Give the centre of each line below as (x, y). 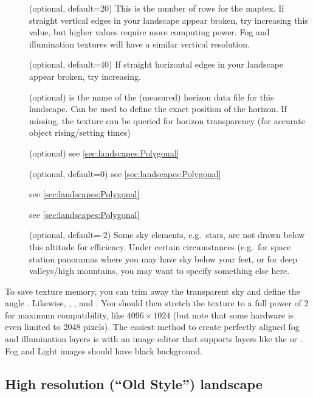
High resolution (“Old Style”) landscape (134, 383)
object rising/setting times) (80, 132)
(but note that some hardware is (233, 314)
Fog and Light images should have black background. (104, 350)
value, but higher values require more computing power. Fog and (150, 32)
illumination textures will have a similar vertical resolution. (139, 44)
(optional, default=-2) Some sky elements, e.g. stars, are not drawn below (167, 235)
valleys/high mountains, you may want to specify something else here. (160, 271)
